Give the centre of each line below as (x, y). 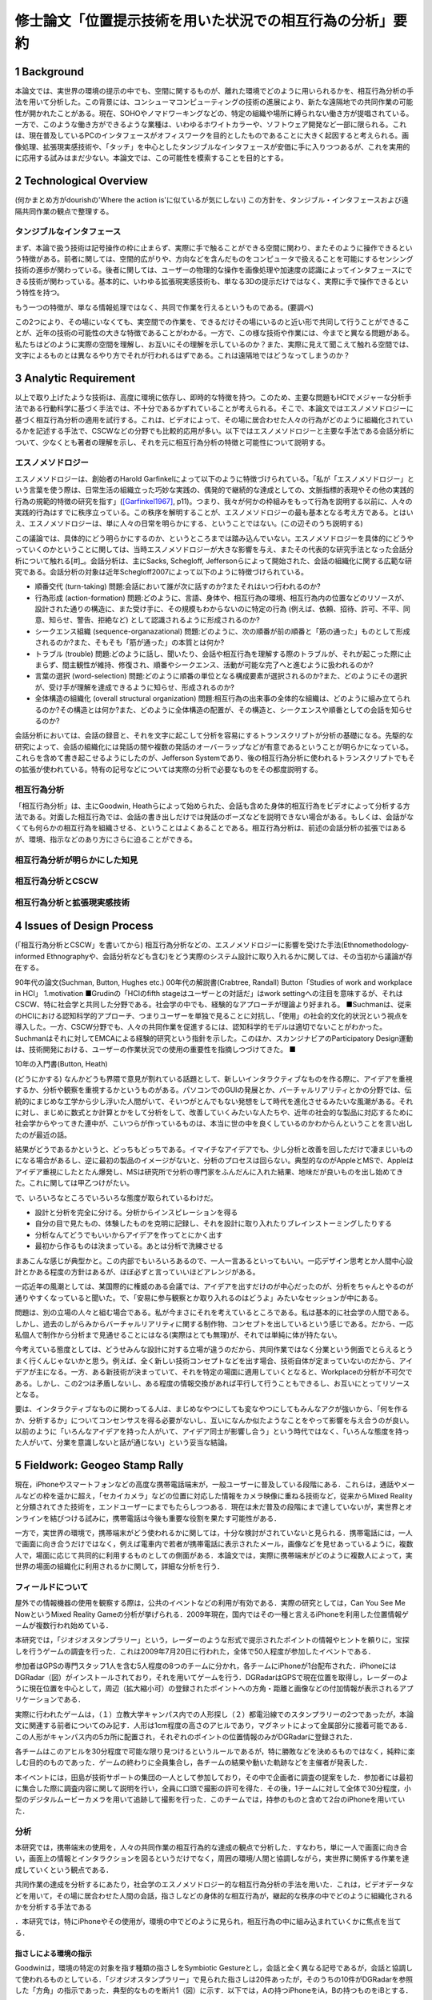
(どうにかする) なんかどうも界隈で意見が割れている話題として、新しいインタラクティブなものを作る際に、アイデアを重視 (214, 1078)
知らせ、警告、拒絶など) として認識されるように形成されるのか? (154, 620)
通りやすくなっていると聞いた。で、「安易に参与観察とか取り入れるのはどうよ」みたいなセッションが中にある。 (198, 1298)
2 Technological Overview (81, 181)
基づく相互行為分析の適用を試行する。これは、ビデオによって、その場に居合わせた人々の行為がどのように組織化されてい (214, 419)
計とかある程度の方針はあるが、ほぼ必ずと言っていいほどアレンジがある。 (137, 1271)
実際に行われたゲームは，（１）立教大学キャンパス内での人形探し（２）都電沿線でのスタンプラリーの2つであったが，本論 (214, 1714)
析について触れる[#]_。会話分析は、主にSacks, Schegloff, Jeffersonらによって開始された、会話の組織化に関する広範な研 (213, 561)
